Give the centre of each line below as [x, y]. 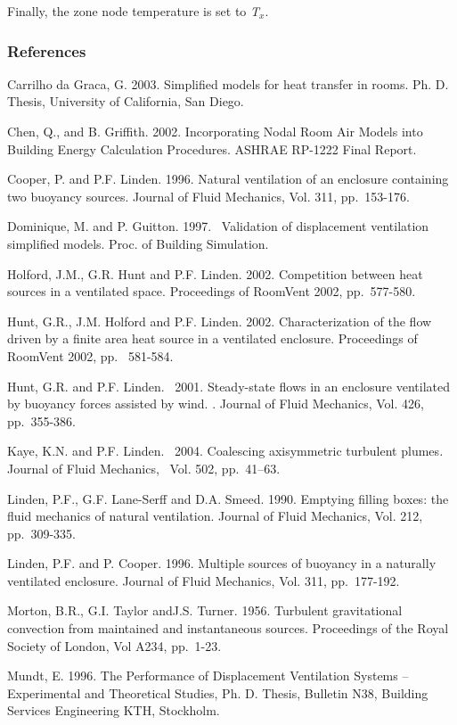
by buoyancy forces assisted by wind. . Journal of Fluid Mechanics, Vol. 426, [216, 404]
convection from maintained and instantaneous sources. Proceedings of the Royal [228, 628]
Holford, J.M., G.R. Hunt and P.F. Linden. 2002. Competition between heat [215, 273]
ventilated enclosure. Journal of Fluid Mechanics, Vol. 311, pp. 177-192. [204, 580]
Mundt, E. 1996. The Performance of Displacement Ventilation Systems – [208, 676]
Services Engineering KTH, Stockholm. [114, 710]
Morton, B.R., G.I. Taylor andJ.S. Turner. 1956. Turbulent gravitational [205, 610]
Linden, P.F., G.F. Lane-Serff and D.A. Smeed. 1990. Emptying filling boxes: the [228, 498]
